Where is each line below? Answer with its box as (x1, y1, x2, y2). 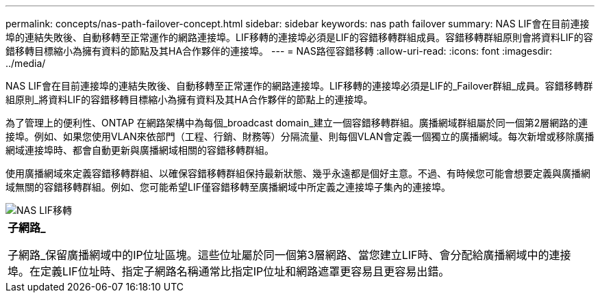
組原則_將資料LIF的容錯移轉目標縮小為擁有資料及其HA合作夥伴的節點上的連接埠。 (5, 94, 373, 105)
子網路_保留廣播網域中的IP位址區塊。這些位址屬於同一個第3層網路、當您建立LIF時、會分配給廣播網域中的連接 (8, 248, 571, 262)
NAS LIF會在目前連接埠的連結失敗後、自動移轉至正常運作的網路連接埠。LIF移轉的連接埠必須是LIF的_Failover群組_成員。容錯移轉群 (5, 80, 593, 92)
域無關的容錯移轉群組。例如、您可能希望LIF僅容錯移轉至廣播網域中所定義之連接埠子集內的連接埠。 (5, 181, 451, 193)
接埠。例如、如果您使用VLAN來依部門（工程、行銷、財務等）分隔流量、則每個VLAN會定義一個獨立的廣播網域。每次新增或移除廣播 (5, 131, 595, 142)
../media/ (5, 57, 46, 69)
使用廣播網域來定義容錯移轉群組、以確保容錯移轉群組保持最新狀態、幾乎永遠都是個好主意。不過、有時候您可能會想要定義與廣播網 (5, 167, 590, 179)
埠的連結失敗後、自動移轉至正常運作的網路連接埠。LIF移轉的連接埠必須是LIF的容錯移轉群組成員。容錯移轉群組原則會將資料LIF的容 (5, 31, 593, 43)
